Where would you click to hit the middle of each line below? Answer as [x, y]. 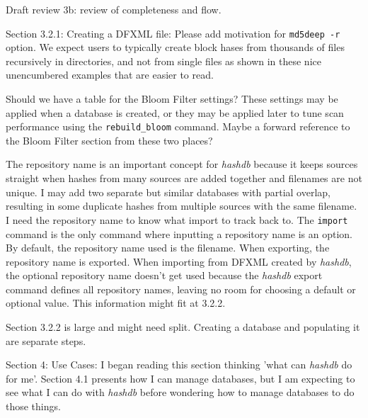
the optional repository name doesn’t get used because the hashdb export [164, 275]
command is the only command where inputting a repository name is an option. [179, 233]
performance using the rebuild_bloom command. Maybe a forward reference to [178, 126]
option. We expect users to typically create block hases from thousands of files [175, 47]
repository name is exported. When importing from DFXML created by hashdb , [179, 261]
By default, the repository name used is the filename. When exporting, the [168, 248]
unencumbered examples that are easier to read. [110, 75]
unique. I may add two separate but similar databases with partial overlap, [168, 192]
